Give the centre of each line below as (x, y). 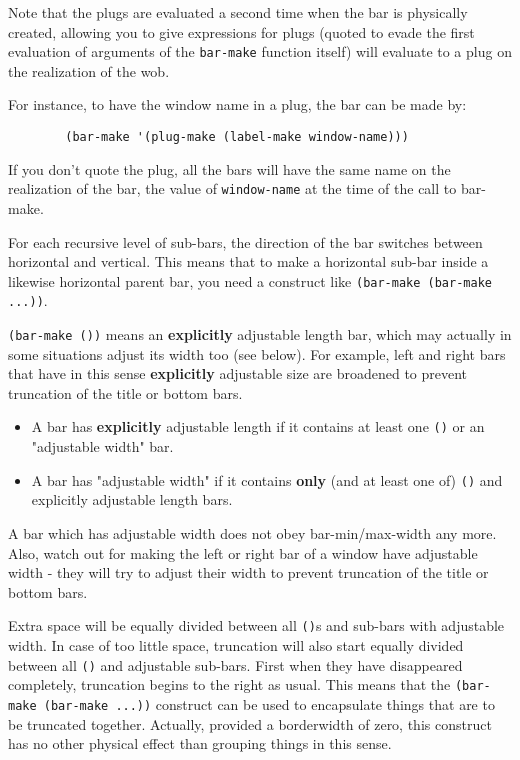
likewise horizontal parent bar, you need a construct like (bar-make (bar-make (250, 280)
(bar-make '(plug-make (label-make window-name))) (237, 137)
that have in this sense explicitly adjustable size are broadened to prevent (238, 373)
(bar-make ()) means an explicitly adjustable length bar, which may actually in (260, 334)
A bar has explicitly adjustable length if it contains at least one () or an (258, 426)
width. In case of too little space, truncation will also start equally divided (236, 645)
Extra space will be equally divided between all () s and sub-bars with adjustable (256, 625)
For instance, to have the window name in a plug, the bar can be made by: (237, 104)
